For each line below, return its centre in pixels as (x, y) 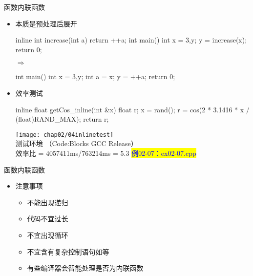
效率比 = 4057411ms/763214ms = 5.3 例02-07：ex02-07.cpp (106, 153)
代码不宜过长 (48, 219)
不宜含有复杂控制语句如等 (68, 251)
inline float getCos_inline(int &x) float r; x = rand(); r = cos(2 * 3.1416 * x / (132, 109)
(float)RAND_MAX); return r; (62, 119)
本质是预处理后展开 (46, 23)
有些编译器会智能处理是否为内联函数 (85, 268)
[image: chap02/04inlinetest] (64, 135)
